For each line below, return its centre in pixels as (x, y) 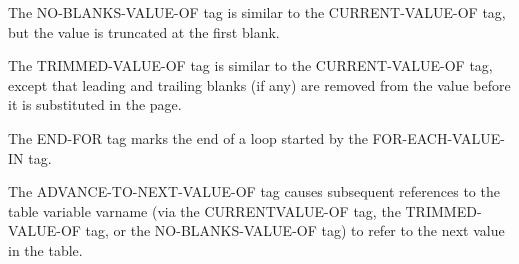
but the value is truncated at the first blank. (144, 31)
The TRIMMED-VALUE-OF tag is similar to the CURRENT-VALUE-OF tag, (250, 65)
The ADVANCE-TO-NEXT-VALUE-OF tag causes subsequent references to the (254, 191)
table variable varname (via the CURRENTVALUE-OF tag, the (204, 210)
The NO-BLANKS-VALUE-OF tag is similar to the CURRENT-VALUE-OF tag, (257, 12)
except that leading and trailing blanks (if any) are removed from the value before (259, 84)
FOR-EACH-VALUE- (439, 137)
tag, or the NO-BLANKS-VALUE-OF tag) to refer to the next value (295, 230)
